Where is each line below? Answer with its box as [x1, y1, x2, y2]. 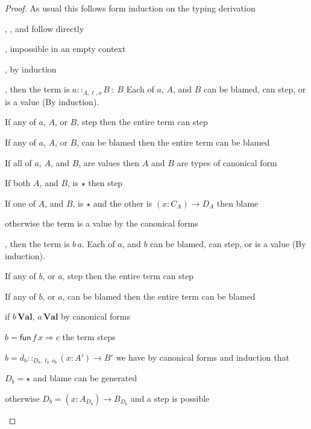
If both [5, 176, 31, 189]
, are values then [78, 156, 140, 169]
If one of [5, 196, 36, 209]
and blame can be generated [33, 372, 137, 384]
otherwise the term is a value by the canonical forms [5, 217, 198, 230]
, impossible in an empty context [5, 42, 126, 55]
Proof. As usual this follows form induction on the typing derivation [5, 2, 256, 14]
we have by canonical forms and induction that [116, 350, 289, 363]
